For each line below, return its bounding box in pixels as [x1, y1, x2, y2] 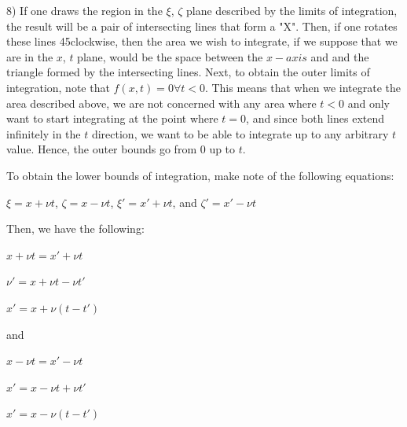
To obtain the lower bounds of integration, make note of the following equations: [6, 167, 394, 183]
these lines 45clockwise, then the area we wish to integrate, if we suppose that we [6, 33, 398, 50]
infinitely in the [6, 125, 81, 142]
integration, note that [6, 79, 110, 95]
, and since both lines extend [246, 110, 385, 127]
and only [347, 94, 390, 111]
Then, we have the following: [6, 220, 145, 237]
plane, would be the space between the [77, 48, 263, 64]
